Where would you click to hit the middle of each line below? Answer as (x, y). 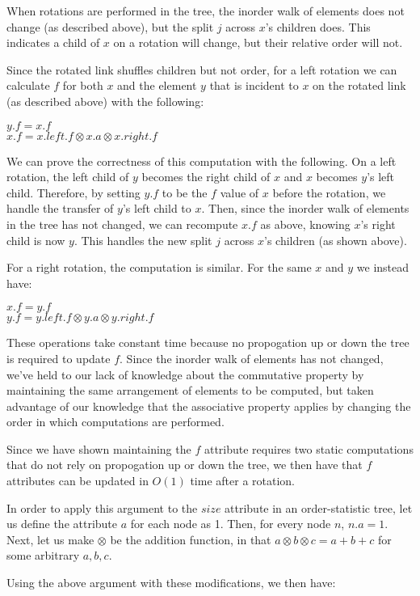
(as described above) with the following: (105, 101)
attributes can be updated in (78, 481)
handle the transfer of (60, 208)
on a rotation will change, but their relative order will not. (258, 42)
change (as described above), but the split (110, 26)
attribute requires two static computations (309, 448)
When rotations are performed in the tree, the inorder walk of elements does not (206, 11)
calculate (28, 85)
